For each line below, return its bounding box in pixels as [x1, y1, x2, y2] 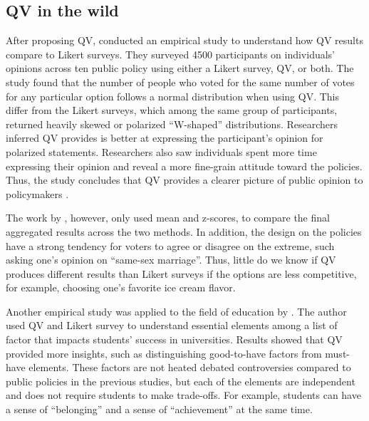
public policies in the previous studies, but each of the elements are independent [6, 373, 355, 388]
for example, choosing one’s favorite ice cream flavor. [6, 280, 236, 295]
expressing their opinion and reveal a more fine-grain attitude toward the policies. [6, 158, 363, 173]
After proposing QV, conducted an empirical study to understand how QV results [6, 33, 363, 48]
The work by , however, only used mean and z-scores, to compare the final [6, 210, 330, 225]
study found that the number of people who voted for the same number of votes [6, 74, 355, 89]
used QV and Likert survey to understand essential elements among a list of [6, 318, 338, 333]
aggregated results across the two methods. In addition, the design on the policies [6, 224, 362, 239]
